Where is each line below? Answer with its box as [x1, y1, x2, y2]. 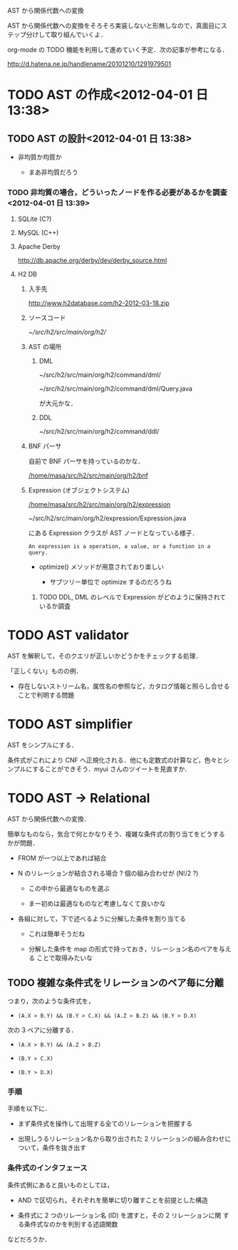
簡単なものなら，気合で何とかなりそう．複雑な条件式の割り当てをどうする [7, 830, 226, 839]
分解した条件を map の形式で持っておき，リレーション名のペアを [28, 945, 219, 954]
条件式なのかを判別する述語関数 [24, 1219, 118, 1228]
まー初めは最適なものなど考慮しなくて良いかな [28, 899, 166, 908]
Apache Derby [17, 242, 61, 251]
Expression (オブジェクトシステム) [28, 486, 130, 495]
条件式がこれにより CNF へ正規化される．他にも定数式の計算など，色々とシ [7, 756, 229, 765]
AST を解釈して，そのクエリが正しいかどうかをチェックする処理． [7, 651, 202, 661]
